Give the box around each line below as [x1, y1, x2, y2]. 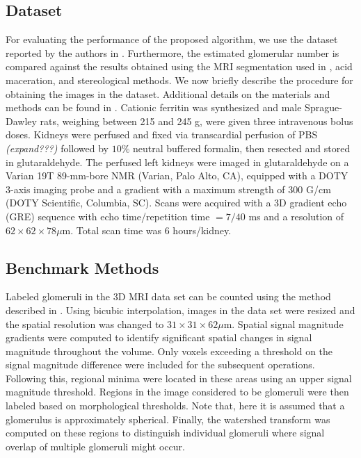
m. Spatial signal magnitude [223, 316, 344, 331]
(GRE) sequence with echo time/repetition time [6, 208, 210, 223]
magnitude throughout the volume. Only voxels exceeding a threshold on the [6, 343, 333, 358]
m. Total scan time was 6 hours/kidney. [62, 222, 232, 237]
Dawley [6, 113, 37, 128]
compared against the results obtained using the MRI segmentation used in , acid [6, 59, 353, 74]
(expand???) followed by [6, 140, 109, 155]
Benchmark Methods [6, 256, 159, 278]
